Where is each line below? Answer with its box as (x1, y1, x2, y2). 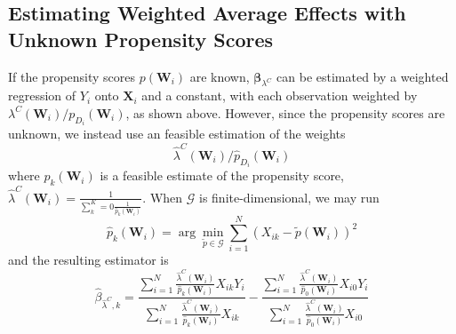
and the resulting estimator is (8, 250, 169, 269)
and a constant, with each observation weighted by (141, 86, 418, 105)
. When (142, 187, 183, 206)
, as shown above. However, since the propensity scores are (125, 103, 445, 122)
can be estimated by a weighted (276, 67, 449, 85)
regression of (8, 86, 76, 105)
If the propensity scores (8, 67, 136, 85)
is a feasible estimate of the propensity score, (100, 166, 344, 185)
